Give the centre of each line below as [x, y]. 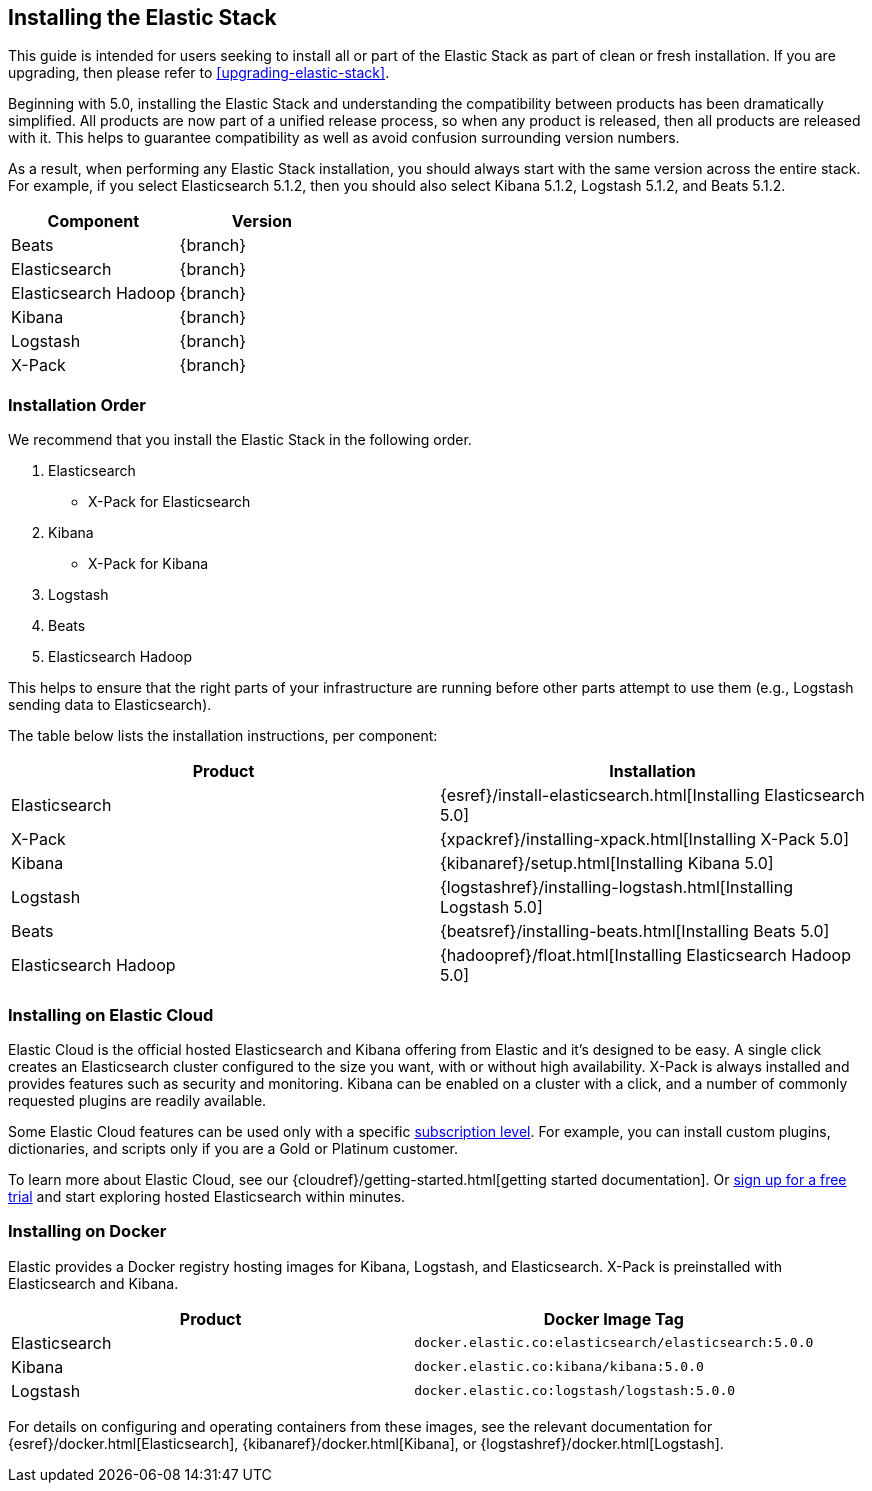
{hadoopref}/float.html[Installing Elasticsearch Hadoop [645, 955]
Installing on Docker [87, 1231]
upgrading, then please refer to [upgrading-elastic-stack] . [199, 73]
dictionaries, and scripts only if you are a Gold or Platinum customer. [233, 1148]
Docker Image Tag [613, 1318]
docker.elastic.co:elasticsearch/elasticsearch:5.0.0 [614, 1343]
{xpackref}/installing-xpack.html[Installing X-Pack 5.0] [645, 839]
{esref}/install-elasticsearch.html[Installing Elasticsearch [652, 795]
